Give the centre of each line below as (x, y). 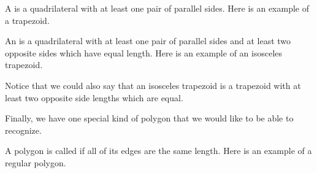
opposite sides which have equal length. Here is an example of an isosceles (144, 52)
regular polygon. (36, 162)
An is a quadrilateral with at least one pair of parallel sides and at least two (148, 41)
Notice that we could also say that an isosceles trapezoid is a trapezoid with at (153, 85)
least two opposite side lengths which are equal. (94, 97)
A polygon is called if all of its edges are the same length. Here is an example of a (158, 151)
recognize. (23, 130)
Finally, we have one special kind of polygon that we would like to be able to (149, 118)
